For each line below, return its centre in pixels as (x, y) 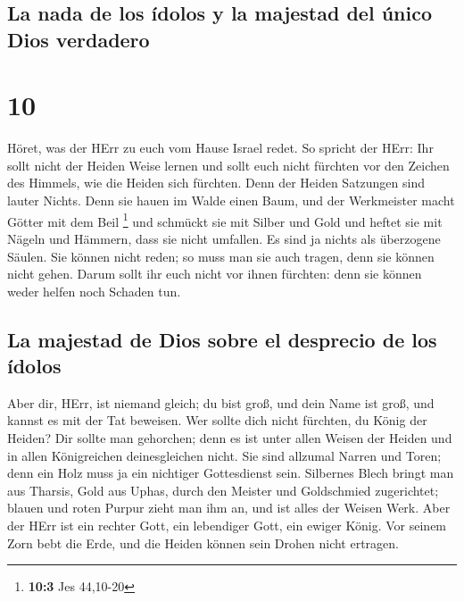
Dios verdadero (79, 39)
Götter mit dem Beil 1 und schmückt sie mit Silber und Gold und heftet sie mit (225, 220)
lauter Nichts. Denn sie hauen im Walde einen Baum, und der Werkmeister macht (231, 200)
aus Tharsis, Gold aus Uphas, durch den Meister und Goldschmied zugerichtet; (223, 490)
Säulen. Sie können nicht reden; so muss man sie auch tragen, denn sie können (221, 256)
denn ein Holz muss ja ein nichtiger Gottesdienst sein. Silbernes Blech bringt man (231, 473)
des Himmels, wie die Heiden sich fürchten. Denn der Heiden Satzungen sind (216, 183)
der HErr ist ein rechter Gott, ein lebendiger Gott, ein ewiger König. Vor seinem (227, 526)
